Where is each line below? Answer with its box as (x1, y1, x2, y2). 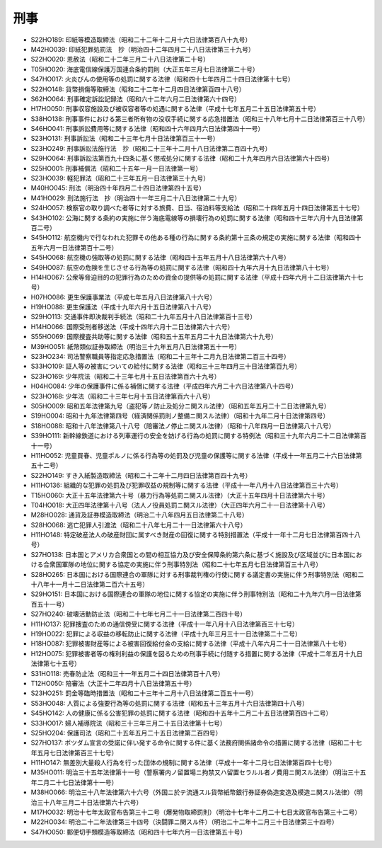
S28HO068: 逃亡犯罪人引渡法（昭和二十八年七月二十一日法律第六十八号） (30, 520, 247, 529)
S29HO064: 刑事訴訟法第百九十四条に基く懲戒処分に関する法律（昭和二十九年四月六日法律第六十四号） (30, 154, 334, 163)
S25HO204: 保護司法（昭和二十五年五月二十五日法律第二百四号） (30, 728, 222, 737)
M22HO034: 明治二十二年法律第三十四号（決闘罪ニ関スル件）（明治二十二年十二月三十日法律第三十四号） (30, 818, 339, 826)
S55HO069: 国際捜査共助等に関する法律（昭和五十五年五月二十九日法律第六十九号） (30, 333, 277, 341)
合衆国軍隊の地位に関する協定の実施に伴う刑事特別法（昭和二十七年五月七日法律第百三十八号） (42, 560, 322, 569)
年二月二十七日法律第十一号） (30, 778, 118, 786)
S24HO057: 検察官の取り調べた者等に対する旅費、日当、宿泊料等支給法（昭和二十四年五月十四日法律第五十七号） (30, 204, 364, 212)
